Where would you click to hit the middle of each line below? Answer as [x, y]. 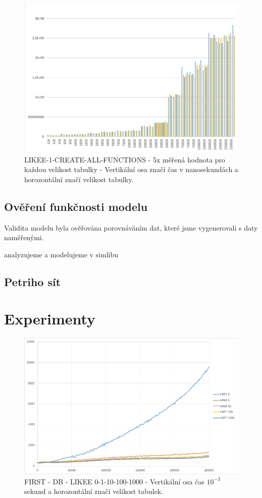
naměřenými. [24, 237]
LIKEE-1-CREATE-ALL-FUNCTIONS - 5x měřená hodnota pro [125, 159]
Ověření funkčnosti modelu [76, 206]
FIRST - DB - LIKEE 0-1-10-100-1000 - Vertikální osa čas [114, 481]
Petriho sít [33, 281]
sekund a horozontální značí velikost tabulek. [94, 491]
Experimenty [50, 319]
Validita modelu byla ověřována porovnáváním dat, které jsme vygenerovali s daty [131, 227]
